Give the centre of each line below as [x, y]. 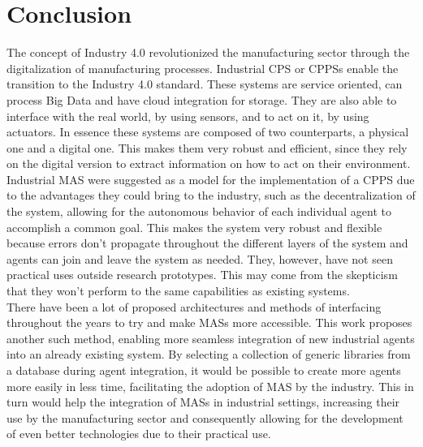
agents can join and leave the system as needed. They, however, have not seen [200, 258]
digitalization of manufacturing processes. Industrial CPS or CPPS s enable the [203, 68]
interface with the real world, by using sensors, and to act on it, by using [188, 116]
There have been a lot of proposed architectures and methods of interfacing [194, 306]
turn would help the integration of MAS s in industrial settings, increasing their [203, 402]
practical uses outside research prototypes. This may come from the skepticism [202, 275]
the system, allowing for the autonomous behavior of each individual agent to [199, 211]
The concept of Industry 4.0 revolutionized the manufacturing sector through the [208, 52]
